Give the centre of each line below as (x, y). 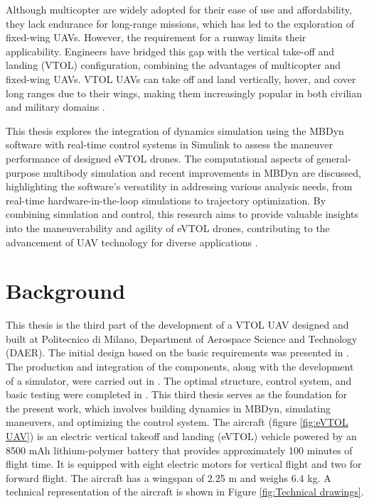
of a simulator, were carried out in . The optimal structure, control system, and (179, 380)
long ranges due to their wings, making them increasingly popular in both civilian (184, 93)
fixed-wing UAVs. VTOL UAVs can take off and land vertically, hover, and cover (181, 78)
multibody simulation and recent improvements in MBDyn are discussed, (202, 172)
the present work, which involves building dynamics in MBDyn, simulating (168, 408)
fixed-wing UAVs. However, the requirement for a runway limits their (156, 37)
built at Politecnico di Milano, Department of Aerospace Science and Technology (182, 338)
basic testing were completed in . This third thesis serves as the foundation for (177, 394)
